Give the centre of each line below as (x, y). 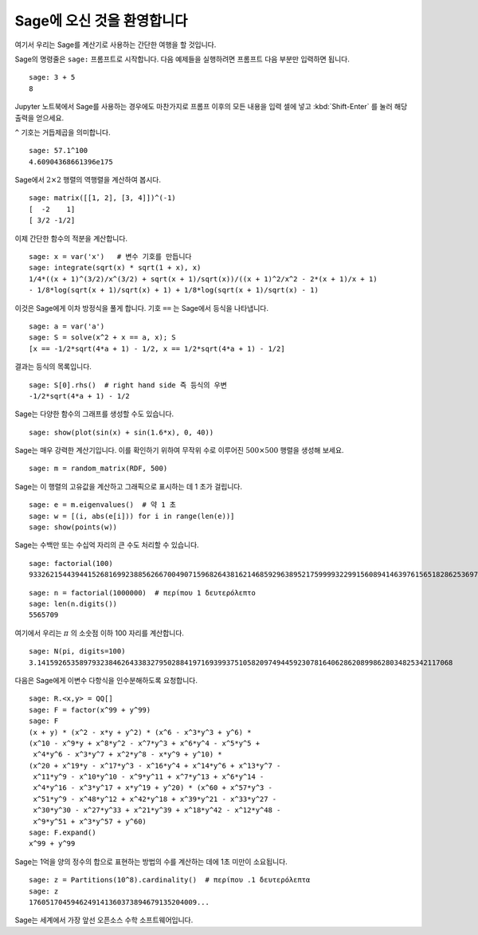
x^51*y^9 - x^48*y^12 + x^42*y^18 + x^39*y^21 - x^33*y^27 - (155, 799)
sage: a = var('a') (67, 326)
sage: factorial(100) (71, 563)
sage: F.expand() (63, 833)
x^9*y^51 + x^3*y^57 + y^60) (90, 821)
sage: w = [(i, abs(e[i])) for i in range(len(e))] (132, 516)
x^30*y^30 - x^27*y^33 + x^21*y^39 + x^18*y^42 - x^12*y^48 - (157, 810)
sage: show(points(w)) (73, 527)
